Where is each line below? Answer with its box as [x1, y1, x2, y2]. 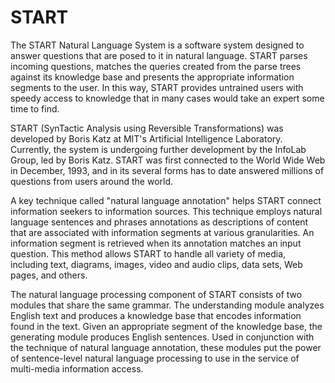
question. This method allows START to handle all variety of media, [10, 247, 287, 260]
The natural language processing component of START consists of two [10, 288, 303, 300]
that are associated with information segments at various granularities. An [10, 226, 315, 238]
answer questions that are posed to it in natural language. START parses [10, 49, 308, 61]
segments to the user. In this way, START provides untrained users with [10, 81, 304, 93]
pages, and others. [10, 269, 88, 281]
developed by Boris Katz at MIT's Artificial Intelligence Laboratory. [10, 132, 283, 145]
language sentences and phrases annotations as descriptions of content [10, 216, 309, 228]
